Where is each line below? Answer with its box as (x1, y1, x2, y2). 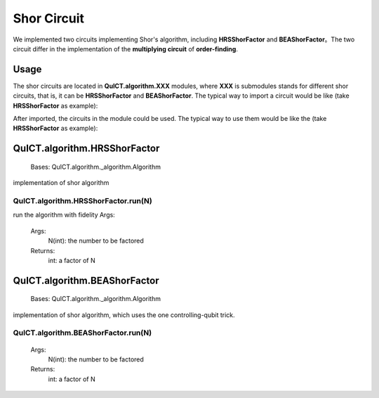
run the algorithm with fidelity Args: (13, 211, 115, 219)
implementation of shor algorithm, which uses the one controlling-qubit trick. (13, 310, 235, 319)
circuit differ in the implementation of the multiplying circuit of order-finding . (13, 44, 239, 53)
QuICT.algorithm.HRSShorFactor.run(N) (13, 195, 152, 205)
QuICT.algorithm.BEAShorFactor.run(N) (13, 328, 152, 338)
